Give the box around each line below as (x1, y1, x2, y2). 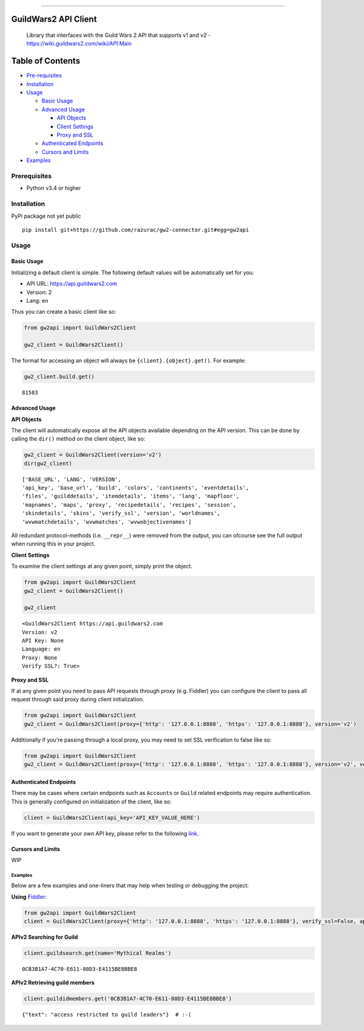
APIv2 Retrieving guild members (11, 979, 95, 986)
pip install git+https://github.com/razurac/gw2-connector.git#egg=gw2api (22, 226, 249, 233)
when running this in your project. (11, 540, 96, 547)
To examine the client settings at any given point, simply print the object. (11, 563, 192, 570)
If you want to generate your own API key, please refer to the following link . (11, 830, 200, 837)
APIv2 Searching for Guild (11, 933, 78, 941)
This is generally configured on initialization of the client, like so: (11, 798, 172, 805)
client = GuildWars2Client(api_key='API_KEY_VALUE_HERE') (24, 814, 200, 821)
